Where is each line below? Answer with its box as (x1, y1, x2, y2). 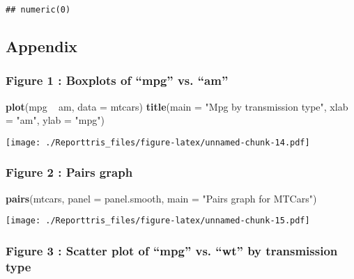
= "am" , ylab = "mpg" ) (6, 113, 105, 127)
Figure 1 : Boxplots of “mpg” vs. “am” (6, 72, 229, 89)
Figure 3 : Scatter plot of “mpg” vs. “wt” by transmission (6, 241, 338, 259)
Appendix (6, 35, 78, 57)
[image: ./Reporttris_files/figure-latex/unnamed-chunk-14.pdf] (6, 137, 310, 148)
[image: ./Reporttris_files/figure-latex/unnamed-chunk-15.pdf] (6, 216, 310, 226)
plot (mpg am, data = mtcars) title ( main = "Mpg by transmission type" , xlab (6, 99, 348, 113)
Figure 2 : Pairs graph (6, 164, 133, 181)
